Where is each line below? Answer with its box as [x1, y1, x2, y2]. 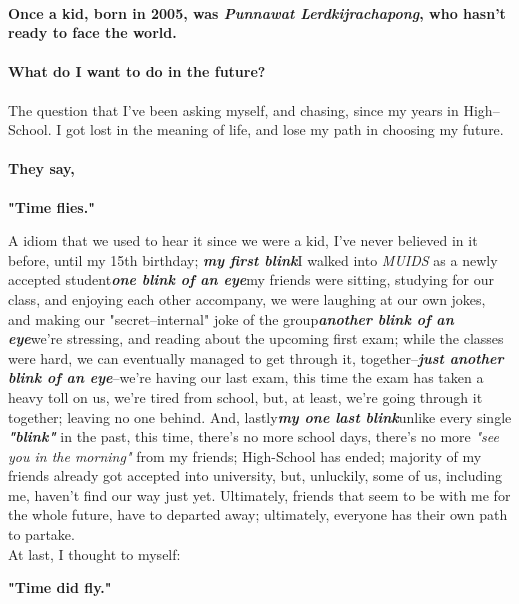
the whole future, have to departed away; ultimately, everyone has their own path [8, 504, 508, 525]
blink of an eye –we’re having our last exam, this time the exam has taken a [8, 367, 484, 388]
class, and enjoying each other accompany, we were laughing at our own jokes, [8, 288, 486, 309]
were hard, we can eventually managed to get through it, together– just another [8, 347, 504, 368]
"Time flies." [8, 196, 95, 217]
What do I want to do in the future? [8, 61, 266, 82]
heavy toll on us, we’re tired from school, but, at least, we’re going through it [8, 386, 483, 407]
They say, [8, 158, 75, 179]
